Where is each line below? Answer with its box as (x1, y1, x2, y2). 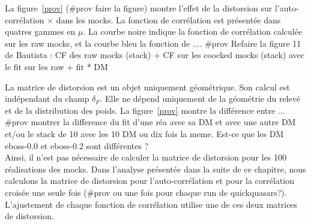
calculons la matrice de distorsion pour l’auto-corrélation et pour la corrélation (5, 174, 295, 187)
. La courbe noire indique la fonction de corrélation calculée (83, 25, 303, 38)
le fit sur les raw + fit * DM (5, 60, 108, 72)
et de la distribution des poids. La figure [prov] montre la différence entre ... (5, 104, 285, 116)
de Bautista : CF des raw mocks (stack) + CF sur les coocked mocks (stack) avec (5, 49, 304, 61)
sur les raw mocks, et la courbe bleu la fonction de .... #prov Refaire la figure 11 (5, 37, 301, 49)
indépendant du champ (5, 92, 89, 105)
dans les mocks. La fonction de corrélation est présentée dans (56, 13, 281, 26)
